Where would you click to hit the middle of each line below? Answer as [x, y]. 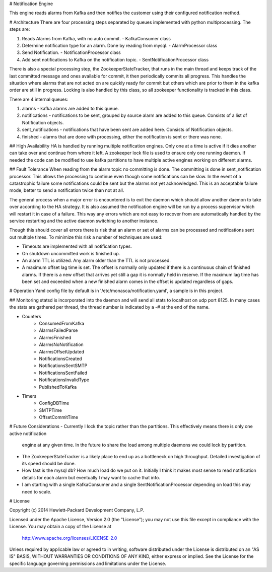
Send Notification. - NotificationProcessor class [71, 52]
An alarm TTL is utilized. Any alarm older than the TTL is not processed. [96, 260]
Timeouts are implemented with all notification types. [77, 246]
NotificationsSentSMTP [63, 366]
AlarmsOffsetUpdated [61, 351]
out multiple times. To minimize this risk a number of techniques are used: [86, 237]
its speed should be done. [49, 464]
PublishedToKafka [58, 387]
